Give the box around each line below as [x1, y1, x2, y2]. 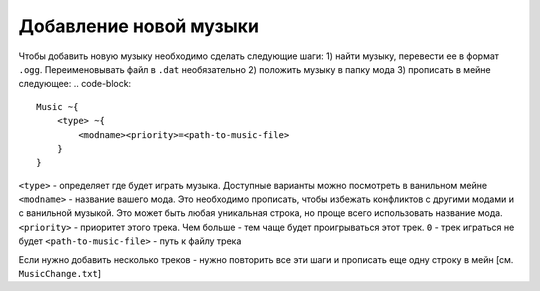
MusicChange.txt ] [18, 268, 102, 280]
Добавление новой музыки [18, 15, 260, 37]
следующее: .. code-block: [18, 78, 132, 90]
